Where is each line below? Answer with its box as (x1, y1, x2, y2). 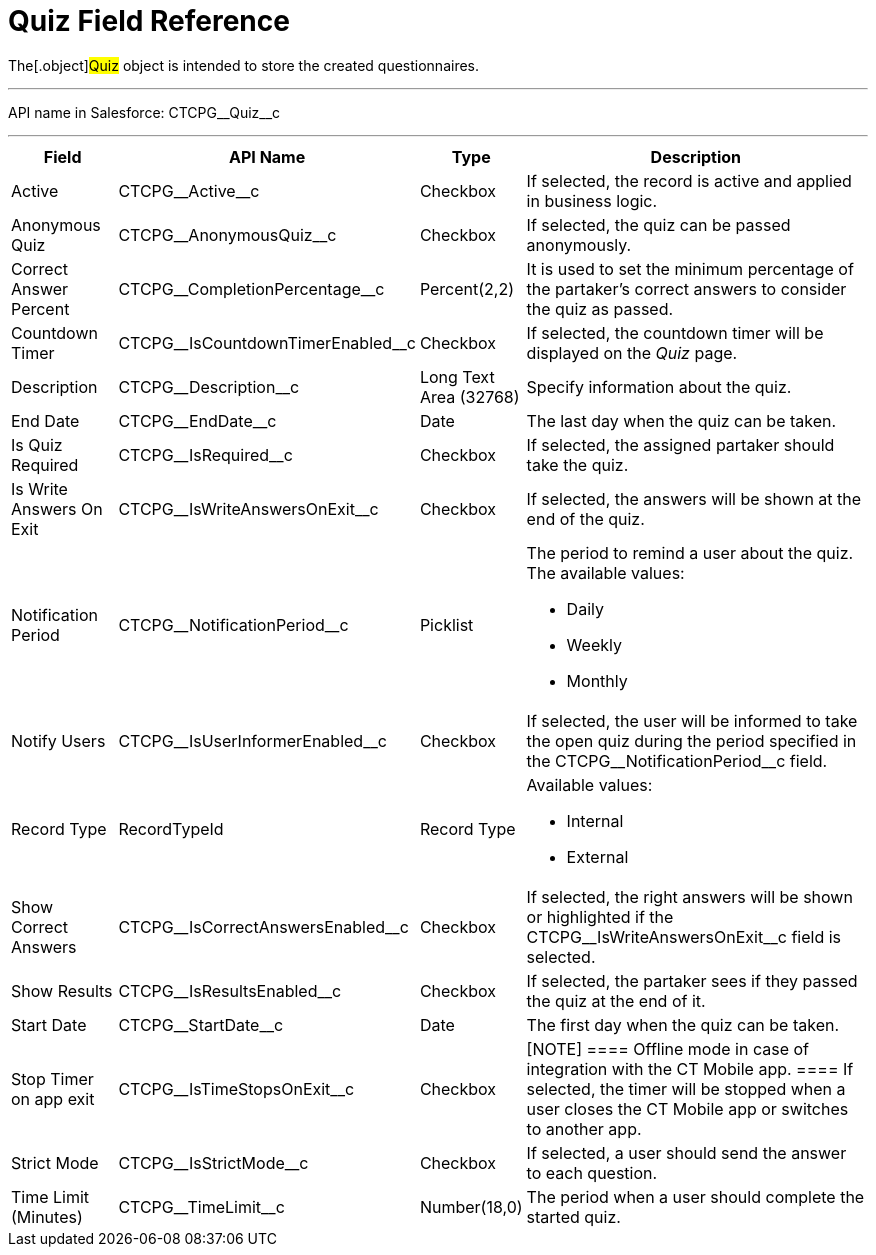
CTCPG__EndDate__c (118, 410, 277, 431)
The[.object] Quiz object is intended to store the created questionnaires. (8, 56, 480, 74)
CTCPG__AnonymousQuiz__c (118, 224, 337, 245)
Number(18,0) (419, 1196, 523, 1217)
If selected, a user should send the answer (526, 1142, 847, 1163)
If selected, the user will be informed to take (526, 710, 858, 731)
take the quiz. (526, 454, 629, 475)
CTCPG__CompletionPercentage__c (118, 278, 385, 299)
